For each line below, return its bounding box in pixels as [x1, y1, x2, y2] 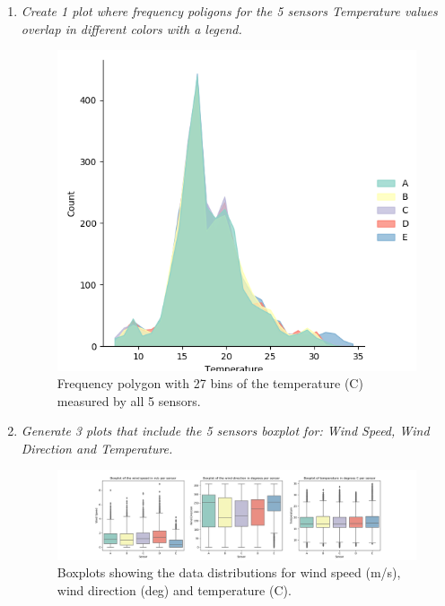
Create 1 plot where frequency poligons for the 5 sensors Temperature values [21, 2, 438, 20]
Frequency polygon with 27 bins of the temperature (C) [57, 374, 363, 393]
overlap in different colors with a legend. [21, 19, 242, 38]
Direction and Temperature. [21, 438, 173, 457]
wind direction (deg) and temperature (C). [57, 580, 292, 599]
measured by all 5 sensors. [57, 391, 201, 410]
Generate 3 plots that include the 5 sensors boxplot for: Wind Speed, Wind [21, 421, 430, 440]
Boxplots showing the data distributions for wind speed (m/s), [57, 563, 401, 582]
